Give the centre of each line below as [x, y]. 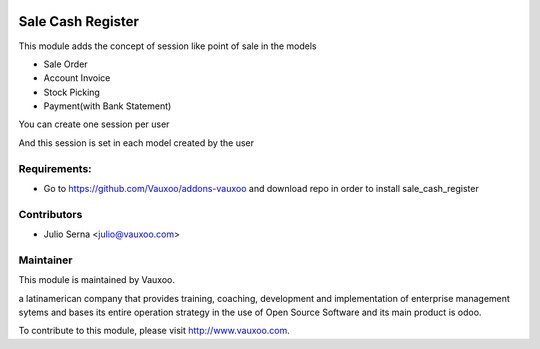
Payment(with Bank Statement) [107, 106]
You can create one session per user [94, 124]
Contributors [50, 214]
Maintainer [45, 260]
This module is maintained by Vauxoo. [96, 280]
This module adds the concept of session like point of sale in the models [167, 46]
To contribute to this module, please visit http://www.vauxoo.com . [154, 331]
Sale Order [66, 64]
